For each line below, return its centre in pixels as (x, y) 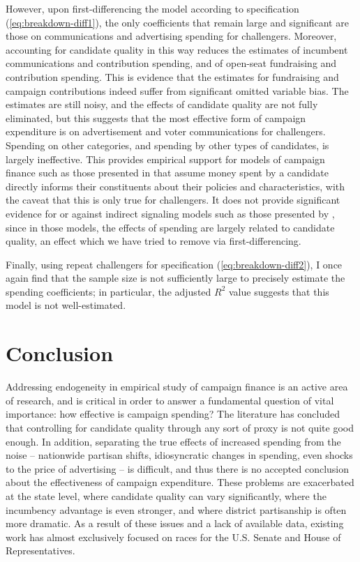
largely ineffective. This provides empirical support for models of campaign (165, 159)
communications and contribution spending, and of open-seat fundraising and (171, 63)
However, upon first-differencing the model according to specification (152, 8)
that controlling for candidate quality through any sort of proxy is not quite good (180, 427)
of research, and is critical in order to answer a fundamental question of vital (170, 400)
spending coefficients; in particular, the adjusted (108, 291)
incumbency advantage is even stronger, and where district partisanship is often (176, 509)
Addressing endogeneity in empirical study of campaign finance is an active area (177, 387)
